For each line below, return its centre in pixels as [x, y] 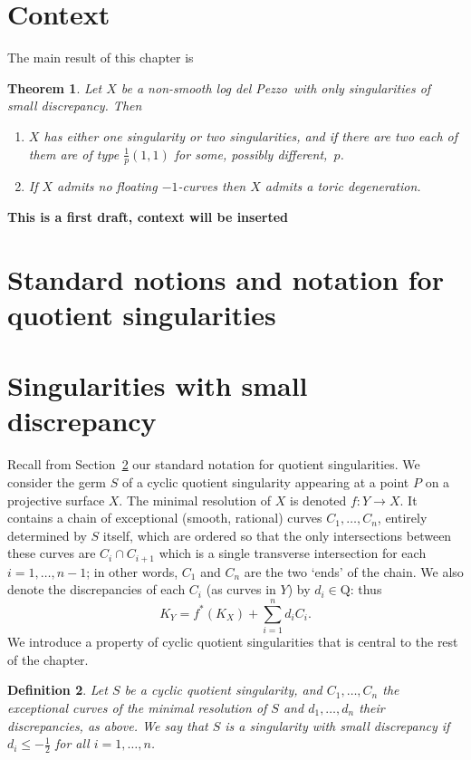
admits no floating [107, 186]
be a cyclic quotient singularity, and [223, 690]
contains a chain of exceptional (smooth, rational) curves [165, 518]
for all [72, 743]
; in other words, [132, 571]
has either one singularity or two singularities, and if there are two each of [251, 135]
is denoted [318, 500]
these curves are [52, 553]
